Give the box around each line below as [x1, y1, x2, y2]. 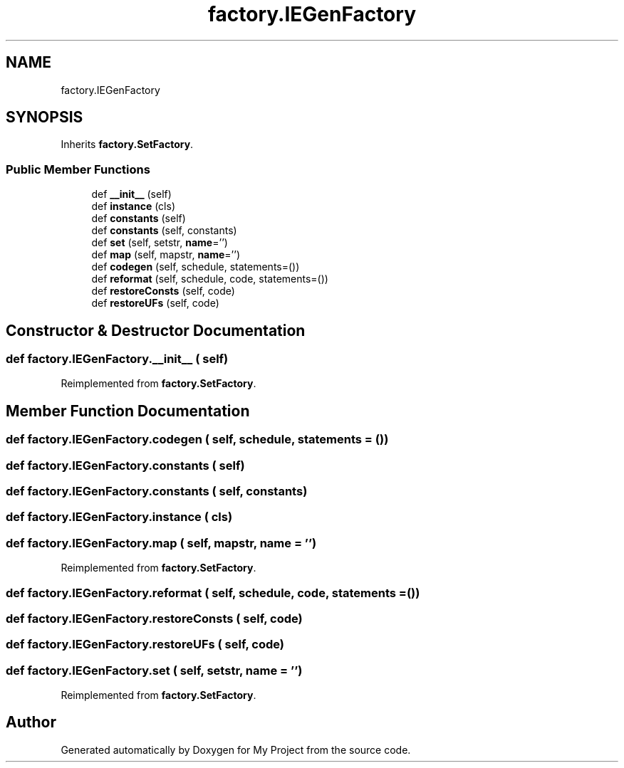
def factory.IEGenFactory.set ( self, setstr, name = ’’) [6, 663, 303, 678]
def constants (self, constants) [91, 224, 237, 237]
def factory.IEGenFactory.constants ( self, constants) [6, 484, 308, 498]
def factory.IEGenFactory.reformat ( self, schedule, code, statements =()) [6, 585, 420, 600]
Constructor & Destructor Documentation [6, 321, 306, 340]
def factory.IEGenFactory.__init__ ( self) [6, 352, 229, 367]
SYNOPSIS [6, 108, 83, 127]
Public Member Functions [6, 162, 150, 177]
